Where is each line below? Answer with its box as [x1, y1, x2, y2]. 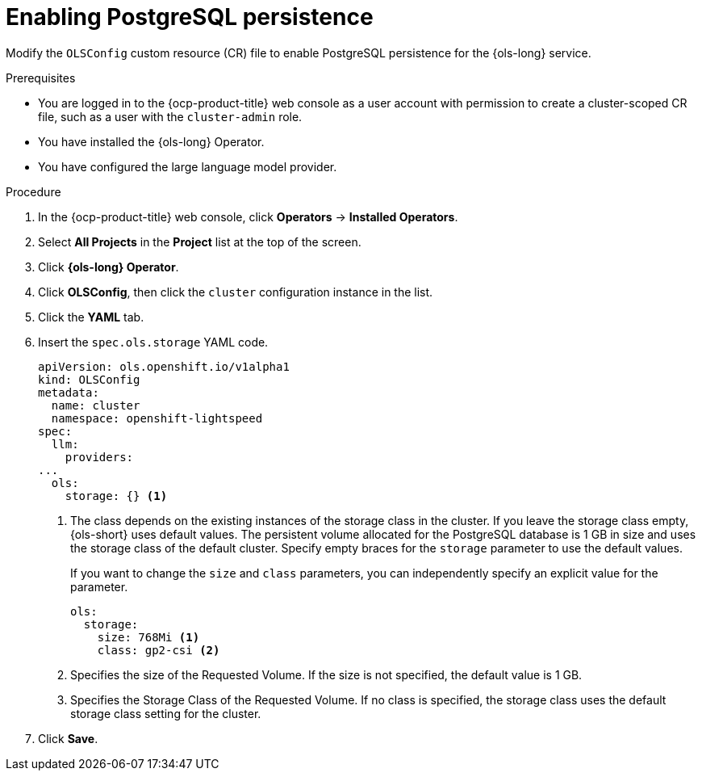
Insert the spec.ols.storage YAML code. [38, 334, 269, 349]
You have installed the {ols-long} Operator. [38, 134, 265, 149]
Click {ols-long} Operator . [38, 259, 179, 274]
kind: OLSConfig [38, 372, 140, 386]
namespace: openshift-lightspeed [51, 411, 263, 425]
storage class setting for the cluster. [70, 706, 261, 720]
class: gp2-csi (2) [97, 643, 220, 657]
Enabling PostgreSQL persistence [6, 3, 374, 31]
